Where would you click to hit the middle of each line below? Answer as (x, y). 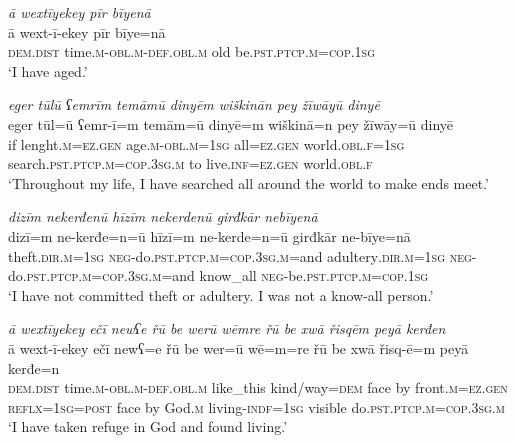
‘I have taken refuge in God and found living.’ (148, 426)
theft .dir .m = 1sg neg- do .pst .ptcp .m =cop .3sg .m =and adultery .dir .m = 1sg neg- (242, 255)
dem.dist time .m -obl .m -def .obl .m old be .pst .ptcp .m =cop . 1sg (192, 51)
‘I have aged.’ (48, 70)
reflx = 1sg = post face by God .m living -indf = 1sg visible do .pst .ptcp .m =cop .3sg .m (256, 406)
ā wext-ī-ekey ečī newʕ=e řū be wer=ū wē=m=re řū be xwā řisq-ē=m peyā (238, 347)
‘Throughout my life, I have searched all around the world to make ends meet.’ (248, 182)
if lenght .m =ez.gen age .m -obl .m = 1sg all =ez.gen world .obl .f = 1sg (206, 143)
